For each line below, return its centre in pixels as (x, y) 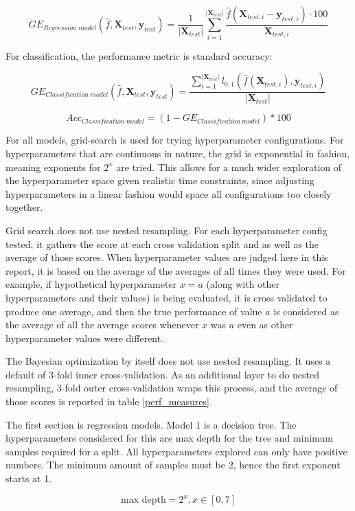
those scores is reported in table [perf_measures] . (109, 401)
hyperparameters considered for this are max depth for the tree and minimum (169, 438)
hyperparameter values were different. (85, 338)
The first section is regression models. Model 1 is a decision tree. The (151, 424)
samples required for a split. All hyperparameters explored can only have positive (176, 451)
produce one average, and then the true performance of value (134, 311)
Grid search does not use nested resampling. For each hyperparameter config (167, 230)
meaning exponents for (53, 167)
